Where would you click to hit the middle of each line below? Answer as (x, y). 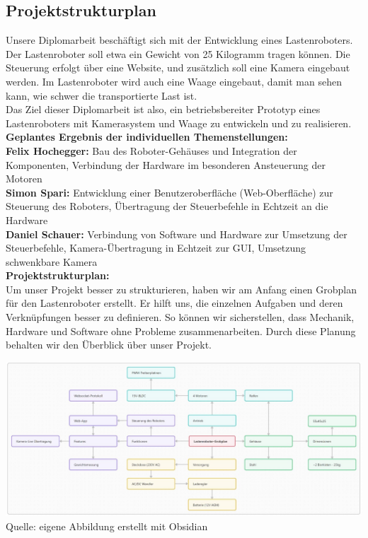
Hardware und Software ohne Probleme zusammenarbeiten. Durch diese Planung (181, 331)
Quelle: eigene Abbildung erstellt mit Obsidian (107, 526)
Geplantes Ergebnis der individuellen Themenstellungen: (147, 137)
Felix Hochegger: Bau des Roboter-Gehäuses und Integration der (151, 150)
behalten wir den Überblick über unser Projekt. (109, 345)
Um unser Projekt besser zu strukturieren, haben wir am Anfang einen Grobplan (182, 289)
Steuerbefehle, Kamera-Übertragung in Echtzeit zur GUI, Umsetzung (156, 248)
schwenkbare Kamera (52, 261)
